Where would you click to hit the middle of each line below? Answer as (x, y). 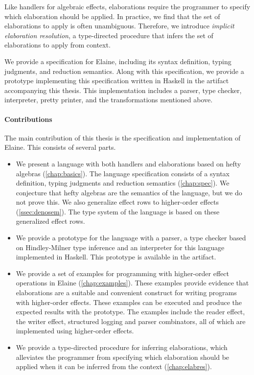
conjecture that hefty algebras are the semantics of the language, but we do (129, 192)
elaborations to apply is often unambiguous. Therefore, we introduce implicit (119, 26)
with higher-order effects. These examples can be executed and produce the (129, 302)
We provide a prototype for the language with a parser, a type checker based (131, 238)
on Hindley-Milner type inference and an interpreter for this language (120, 247)
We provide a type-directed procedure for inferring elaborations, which (122, 347)
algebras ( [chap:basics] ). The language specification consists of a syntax (123, 173)
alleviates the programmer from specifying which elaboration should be (123, 357)
